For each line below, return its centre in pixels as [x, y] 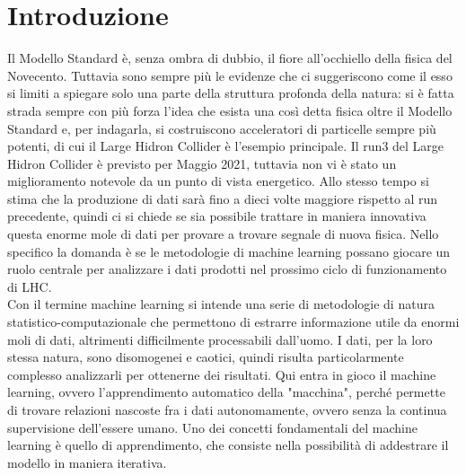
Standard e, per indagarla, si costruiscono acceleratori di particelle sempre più [222, 128]
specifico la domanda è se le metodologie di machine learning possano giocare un [229, 251]
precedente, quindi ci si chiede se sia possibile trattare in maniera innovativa [217, 216]
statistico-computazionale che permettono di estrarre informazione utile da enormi [233, 322]
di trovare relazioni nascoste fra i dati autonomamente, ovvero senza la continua [227, 409]
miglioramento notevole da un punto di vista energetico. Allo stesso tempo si [218, 181]
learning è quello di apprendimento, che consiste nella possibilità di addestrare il [228, 445]
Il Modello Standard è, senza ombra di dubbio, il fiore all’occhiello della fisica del [230, 58]
